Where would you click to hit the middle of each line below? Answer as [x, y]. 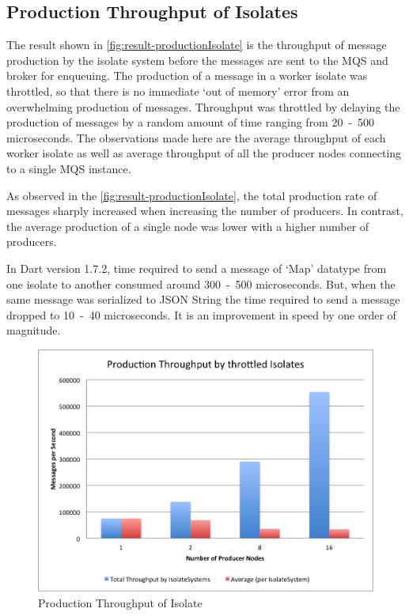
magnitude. [34, 330]
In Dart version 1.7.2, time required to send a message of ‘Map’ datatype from [197, 268]
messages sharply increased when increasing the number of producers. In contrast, [205, 211]
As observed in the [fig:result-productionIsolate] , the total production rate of [192, 195]
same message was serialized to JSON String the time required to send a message [203, 299]
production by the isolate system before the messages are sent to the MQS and [197, 60]
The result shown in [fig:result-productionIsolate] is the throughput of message [197, 45]
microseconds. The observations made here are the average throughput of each [196, 137]
